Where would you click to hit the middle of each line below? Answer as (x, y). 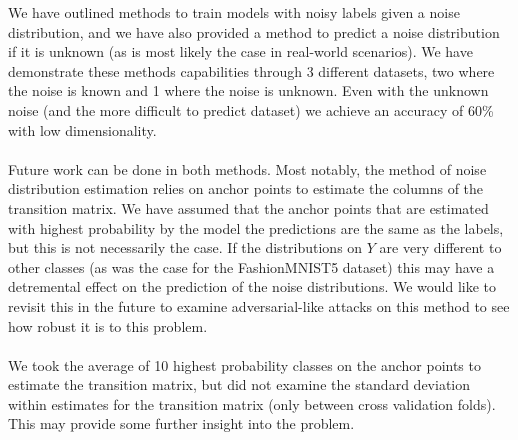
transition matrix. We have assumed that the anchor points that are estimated (248, 207)
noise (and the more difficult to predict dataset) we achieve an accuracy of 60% (251, 109)
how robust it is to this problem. (108, 325)
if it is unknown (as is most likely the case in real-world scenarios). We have (240, 51)
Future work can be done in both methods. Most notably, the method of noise (247, 168)
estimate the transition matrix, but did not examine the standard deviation (239, 384)
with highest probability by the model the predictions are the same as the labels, (256, 227)
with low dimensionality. (82, 129)
